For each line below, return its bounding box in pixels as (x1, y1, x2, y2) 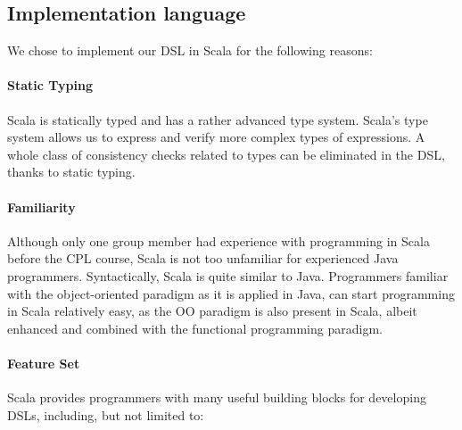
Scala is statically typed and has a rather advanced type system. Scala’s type (7, 110, 428, 128)
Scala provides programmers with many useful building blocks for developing (7, 388, 426, 407)
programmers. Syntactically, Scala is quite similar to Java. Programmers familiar (7, 266, 449, 285)
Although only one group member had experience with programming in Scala (7, 231, 430, 250)
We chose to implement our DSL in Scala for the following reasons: (7, 41, 373, 60)
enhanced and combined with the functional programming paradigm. (7, 318, 383, 337)
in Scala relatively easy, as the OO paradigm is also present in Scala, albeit (7, 302, 417, 320)
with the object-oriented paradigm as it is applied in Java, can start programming (7, 284, 455, 302)
